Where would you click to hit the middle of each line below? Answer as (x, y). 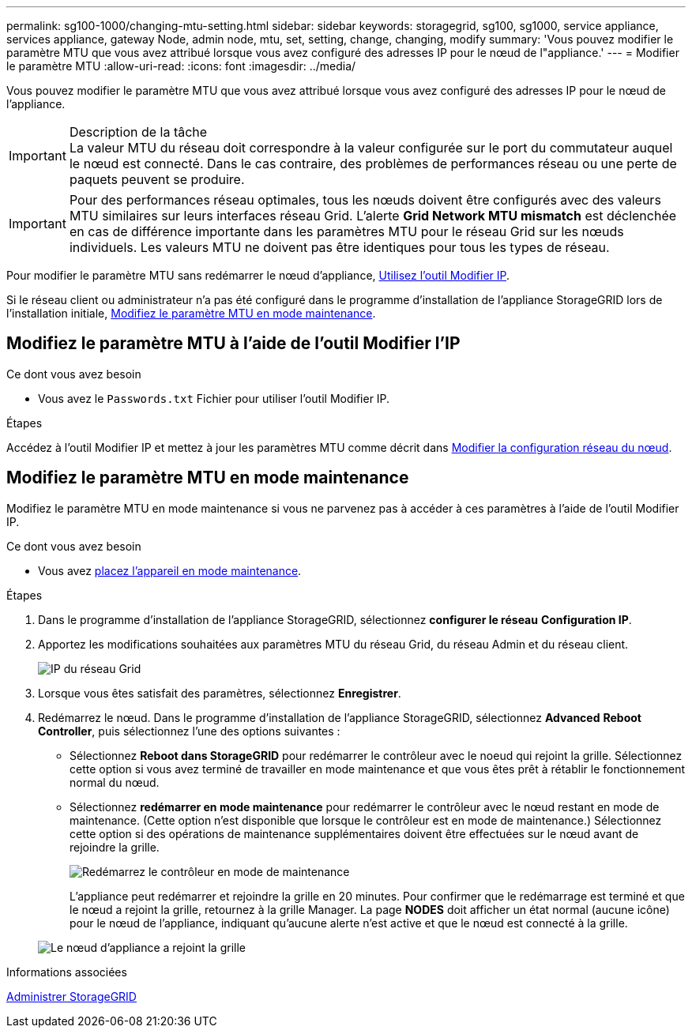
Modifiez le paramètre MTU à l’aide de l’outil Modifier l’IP (233, 344)
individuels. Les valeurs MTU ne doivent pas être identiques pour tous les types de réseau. (339, 247)
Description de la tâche (138, 132)
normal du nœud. (115, 782)
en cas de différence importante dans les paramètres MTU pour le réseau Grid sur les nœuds (346, 231)
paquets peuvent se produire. (157, 179)
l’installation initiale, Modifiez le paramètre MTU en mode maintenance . (191, 313)
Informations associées (67, 972)
